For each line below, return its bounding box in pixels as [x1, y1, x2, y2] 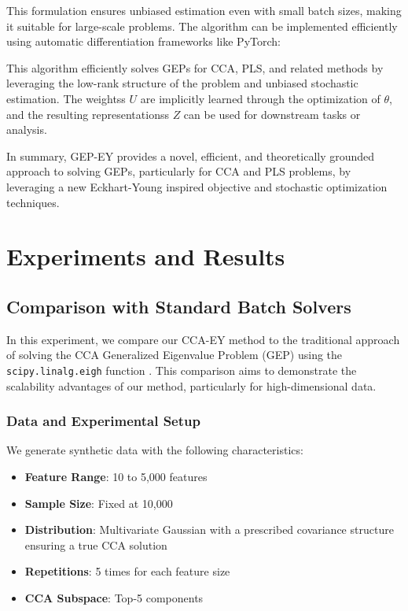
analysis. [6, 121, 47, 138]
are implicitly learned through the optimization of [140, 90, 380, 106]
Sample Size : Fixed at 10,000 [24, 494, 173, 511]
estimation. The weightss [6, 90, 126, 106]
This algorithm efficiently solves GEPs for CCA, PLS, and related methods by [6, 59, 384, 76]
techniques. [6, 194, 60, 210]
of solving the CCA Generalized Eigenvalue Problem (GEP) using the [6, 346, 343, 363]
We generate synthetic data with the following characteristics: [6, 442, 303, 458]
